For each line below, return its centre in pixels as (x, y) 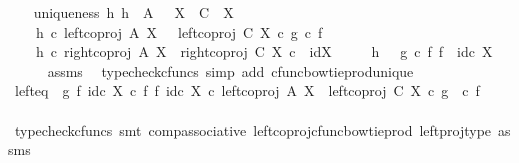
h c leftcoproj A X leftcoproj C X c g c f (179, 31)
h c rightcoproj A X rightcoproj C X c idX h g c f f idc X (264, 51)
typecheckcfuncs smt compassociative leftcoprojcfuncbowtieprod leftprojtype (253, 129)
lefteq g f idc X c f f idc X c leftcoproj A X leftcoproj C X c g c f (247, 90)
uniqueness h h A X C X (133, 12)
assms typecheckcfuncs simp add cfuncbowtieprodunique (230, 70)
